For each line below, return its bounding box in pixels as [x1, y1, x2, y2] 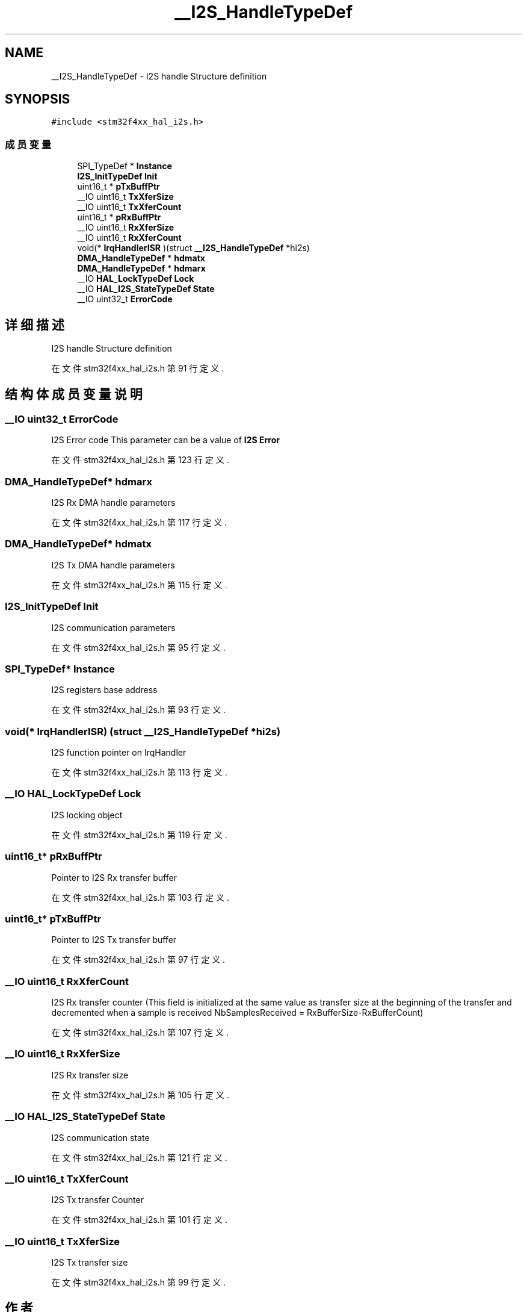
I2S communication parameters [51, 622, 176, 633]
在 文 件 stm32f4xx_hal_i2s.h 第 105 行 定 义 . [51, 1089, 229, 1100]
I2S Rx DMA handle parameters [51, 497, 176, 508]
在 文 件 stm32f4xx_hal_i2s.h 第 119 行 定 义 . [51, 829, 227, 840]
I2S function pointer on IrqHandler [51, 747, 186, 757]
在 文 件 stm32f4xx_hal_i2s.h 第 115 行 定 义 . [51, 579, 227, 590]
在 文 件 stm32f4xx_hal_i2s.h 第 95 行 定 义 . [51, 642, 226, 653]
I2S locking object [51, 809, 123, 820]
